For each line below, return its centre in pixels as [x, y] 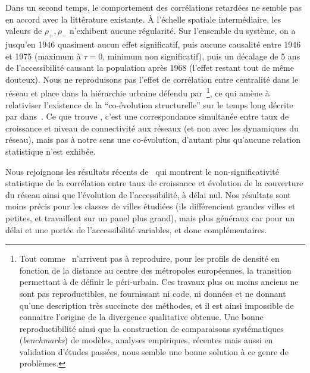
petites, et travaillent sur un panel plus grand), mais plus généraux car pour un [150, 217]
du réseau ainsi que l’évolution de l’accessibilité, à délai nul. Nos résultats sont [148, 194]
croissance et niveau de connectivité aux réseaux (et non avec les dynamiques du [152, 128]
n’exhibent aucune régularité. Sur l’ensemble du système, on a [183, 31]
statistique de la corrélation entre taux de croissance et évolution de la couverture [154, 183]
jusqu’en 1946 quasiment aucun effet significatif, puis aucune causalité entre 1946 [153, 44]
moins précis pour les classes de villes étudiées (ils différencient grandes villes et [151, 206]
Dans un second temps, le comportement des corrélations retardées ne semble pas [154, 7]
